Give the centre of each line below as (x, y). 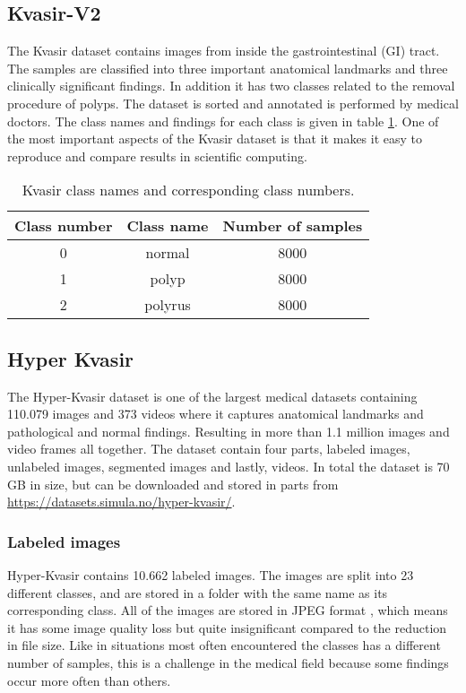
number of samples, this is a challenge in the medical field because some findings (228, 662)
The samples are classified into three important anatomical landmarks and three (228, 68)
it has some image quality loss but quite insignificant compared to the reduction (227, 627)
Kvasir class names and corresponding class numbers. (188, 190)
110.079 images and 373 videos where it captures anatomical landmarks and (216, 414)
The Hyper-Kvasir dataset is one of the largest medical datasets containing (212, 396)
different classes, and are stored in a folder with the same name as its (198, 592)
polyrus (168, 305)
